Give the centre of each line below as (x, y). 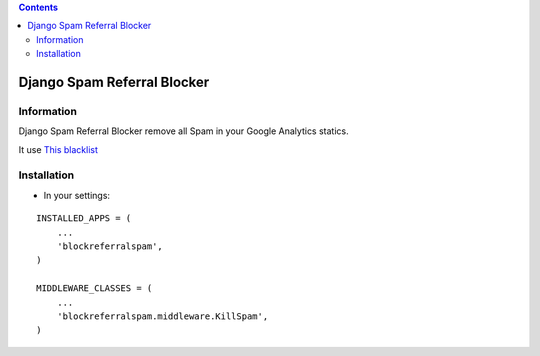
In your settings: (76, 195)
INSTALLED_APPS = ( (84, 218)
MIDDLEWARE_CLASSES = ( (94, 288)
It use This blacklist (58, 149)
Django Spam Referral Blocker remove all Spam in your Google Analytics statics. (183, 131)
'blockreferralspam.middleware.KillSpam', (162, 316)
